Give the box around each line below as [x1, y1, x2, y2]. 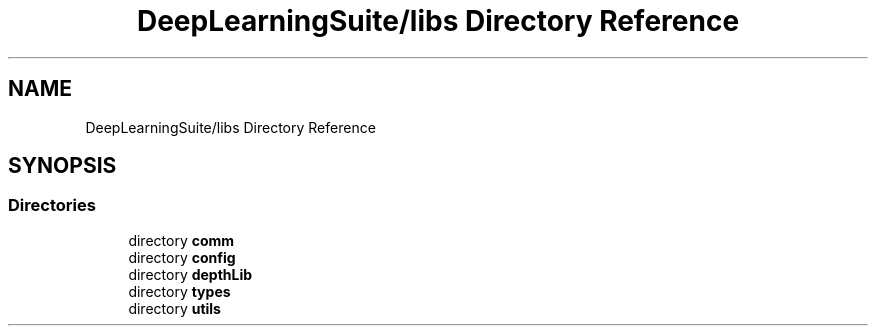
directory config [128, 248, 236, 266]
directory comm [128, 231, 235, 249]
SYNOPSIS [8, 153, 117, 179]
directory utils [128, 299, 221, 317]
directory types [128, 282, 231, 300]
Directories [8, 195, 96, 216]
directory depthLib [128, 265, 253, 283]
